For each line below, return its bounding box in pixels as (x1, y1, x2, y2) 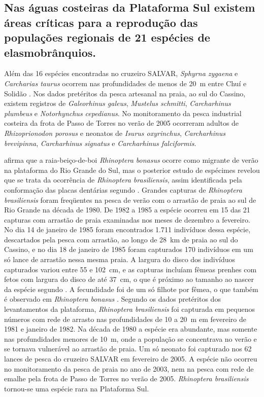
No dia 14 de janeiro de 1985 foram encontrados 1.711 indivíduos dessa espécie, (4, 224, 251, 235)
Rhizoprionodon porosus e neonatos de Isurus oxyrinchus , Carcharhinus (4, 127, 226, 138)
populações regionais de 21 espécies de (4, 29, 210, 45)
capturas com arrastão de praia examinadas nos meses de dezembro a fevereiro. (4, 214, 250, 225)
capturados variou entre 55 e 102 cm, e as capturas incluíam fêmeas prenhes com (4, 264, 257, 274)
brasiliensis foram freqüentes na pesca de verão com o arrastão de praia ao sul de (4, 194, 256, 205)
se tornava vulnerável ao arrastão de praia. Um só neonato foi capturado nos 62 (4, 343, 252, 354)
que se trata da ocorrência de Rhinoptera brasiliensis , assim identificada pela (4, 174, 242, 185)
